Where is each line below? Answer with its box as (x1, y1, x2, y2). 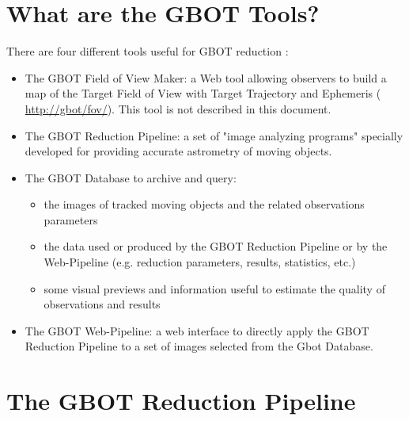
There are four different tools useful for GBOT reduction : (6, 43, 289, 59)
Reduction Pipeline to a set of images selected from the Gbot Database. (25, 338, 373, 354)
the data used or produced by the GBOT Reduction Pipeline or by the (44, 238, 388, 255)
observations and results (44, 296, 161, 312)
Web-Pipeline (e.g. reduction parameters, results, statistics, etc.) (44, 254, 356, 270)
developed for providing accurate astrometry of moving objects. (25, 143, 332, 159)
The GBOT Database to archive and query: (25, 169, 237, 186)
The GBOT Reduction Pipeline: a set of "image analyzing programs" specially (25, 127, 403, 144)
